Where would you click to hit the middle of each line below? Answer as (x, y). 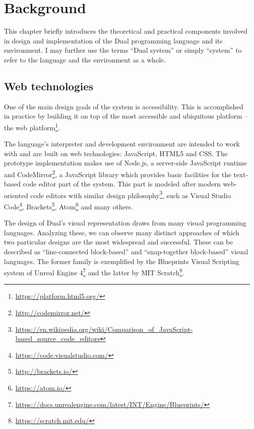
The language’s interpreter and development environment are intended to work (122, 144)
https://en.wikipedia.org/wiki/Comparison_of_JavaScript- (104, 329)
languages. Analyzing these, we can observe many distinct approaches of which (122, 232)
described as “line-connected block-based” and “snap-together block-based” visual (126, 252)
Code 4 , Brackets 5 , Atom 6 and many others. (69, 206)
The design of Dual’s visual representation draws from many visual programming (125, 223)
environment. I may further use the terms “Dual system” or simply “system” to (123, 50)
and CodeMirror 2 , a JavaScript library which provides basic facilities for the (118, 173)
